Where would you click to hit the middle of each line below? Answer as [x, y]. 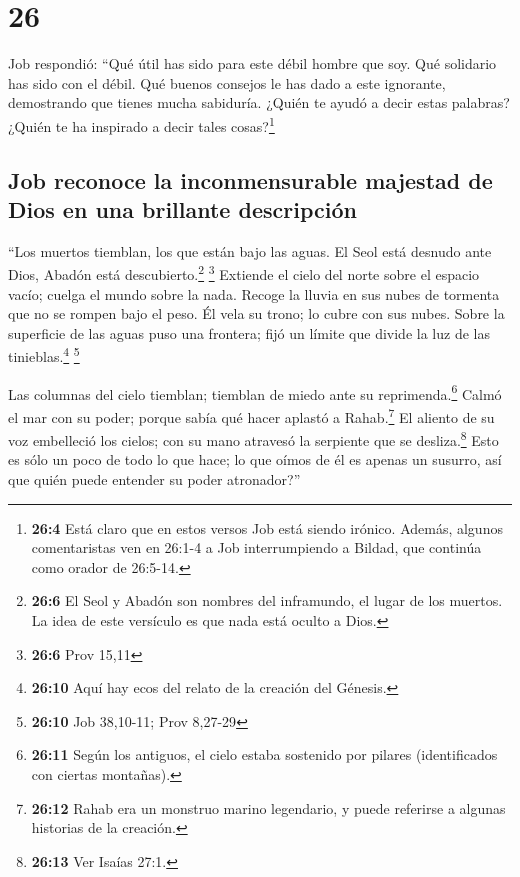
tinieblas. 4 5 [44, 355]
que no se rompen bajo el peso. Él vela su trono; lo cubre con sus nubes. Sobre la [256, 313]
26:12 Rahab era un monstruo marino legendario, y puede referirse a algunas [268, 807]
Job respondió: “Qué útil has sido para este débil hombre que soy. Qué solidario [252, 63]
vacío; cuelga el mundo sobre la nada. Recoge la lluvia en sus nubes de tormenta [254, 293]
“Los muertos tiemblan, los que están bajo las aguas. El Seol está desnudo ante [250, 250]
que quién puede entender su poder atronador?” [154, 478]
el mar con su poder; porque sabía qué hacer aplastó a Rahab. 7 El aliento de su [251, 415]
